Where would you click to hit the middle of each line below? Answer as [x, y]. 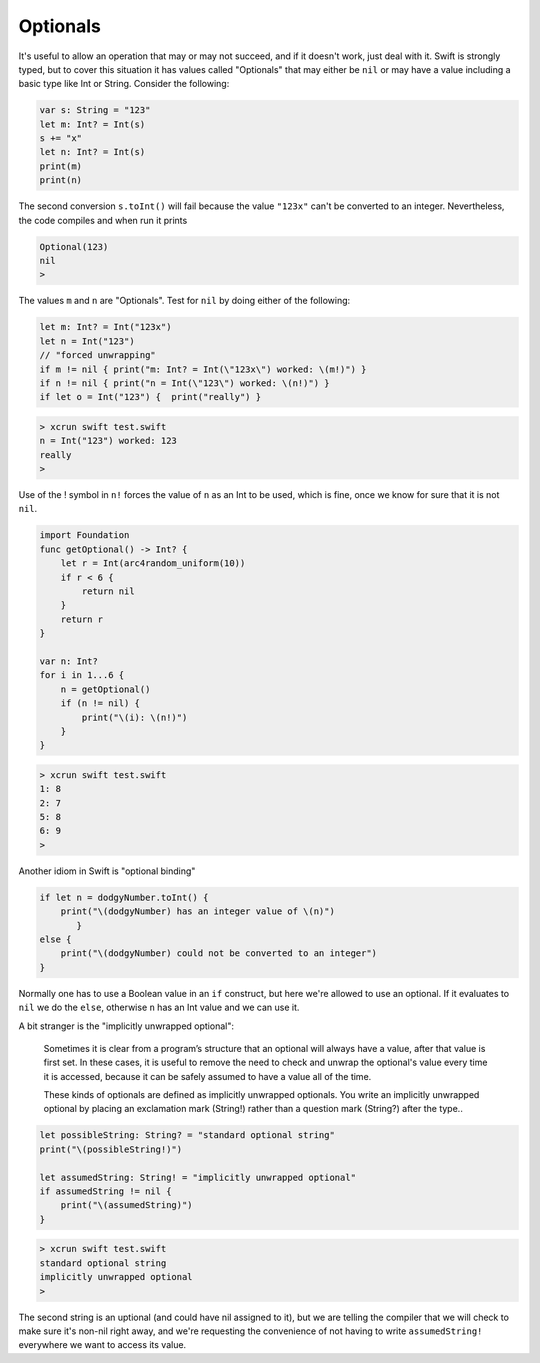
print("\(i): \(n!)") [134, 717]
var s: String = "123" [95, 110]
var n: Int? [69, 661]
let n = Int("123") [87, 341]
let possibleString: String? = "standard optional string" [187, 1135]
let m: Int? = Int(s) [92, 124]
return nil [108, 591]
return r [82, 619]
